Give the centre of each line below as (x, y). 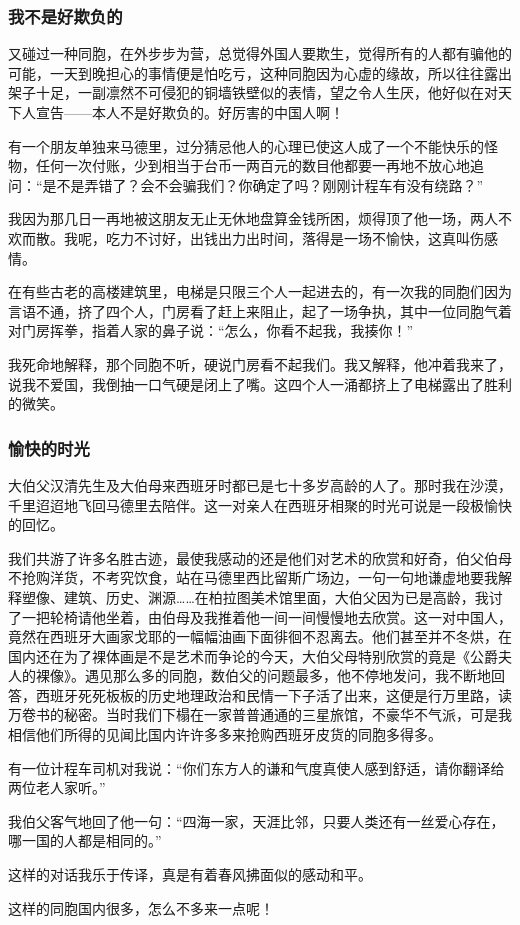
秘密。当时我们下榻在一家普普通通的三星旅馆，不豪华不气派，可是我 (287, 714)
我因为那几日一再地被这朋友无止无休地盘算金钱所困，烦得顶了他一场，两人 (253, 218)
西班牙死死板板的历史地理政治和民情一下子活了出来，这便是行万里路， (266, 694)
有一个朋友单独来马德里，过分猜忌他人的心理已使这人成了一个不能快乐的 (246, 145)
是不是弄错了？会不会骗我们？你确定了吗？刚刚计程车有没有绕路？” (263, 184)
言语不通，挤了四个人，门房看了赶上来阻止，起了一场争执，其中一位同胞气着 (260, 310)
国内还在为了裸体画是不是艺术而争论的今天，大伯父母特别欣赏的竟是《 (239, 655)
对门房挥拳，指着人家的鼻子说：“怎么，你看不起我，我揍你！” (211, 330)
